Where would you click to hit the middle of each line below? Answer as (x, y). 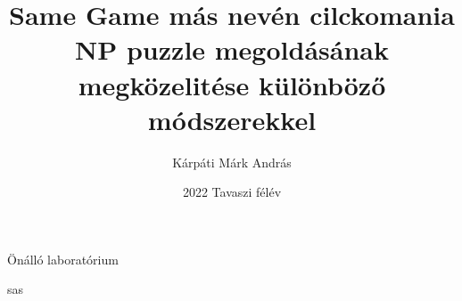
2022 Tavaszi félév (232, 192)
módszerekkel (232, 119)
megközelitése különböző (232, 84)
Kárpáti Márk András (232, 162)
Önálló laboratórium (63, 259)
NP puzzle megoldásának (232, 49)
